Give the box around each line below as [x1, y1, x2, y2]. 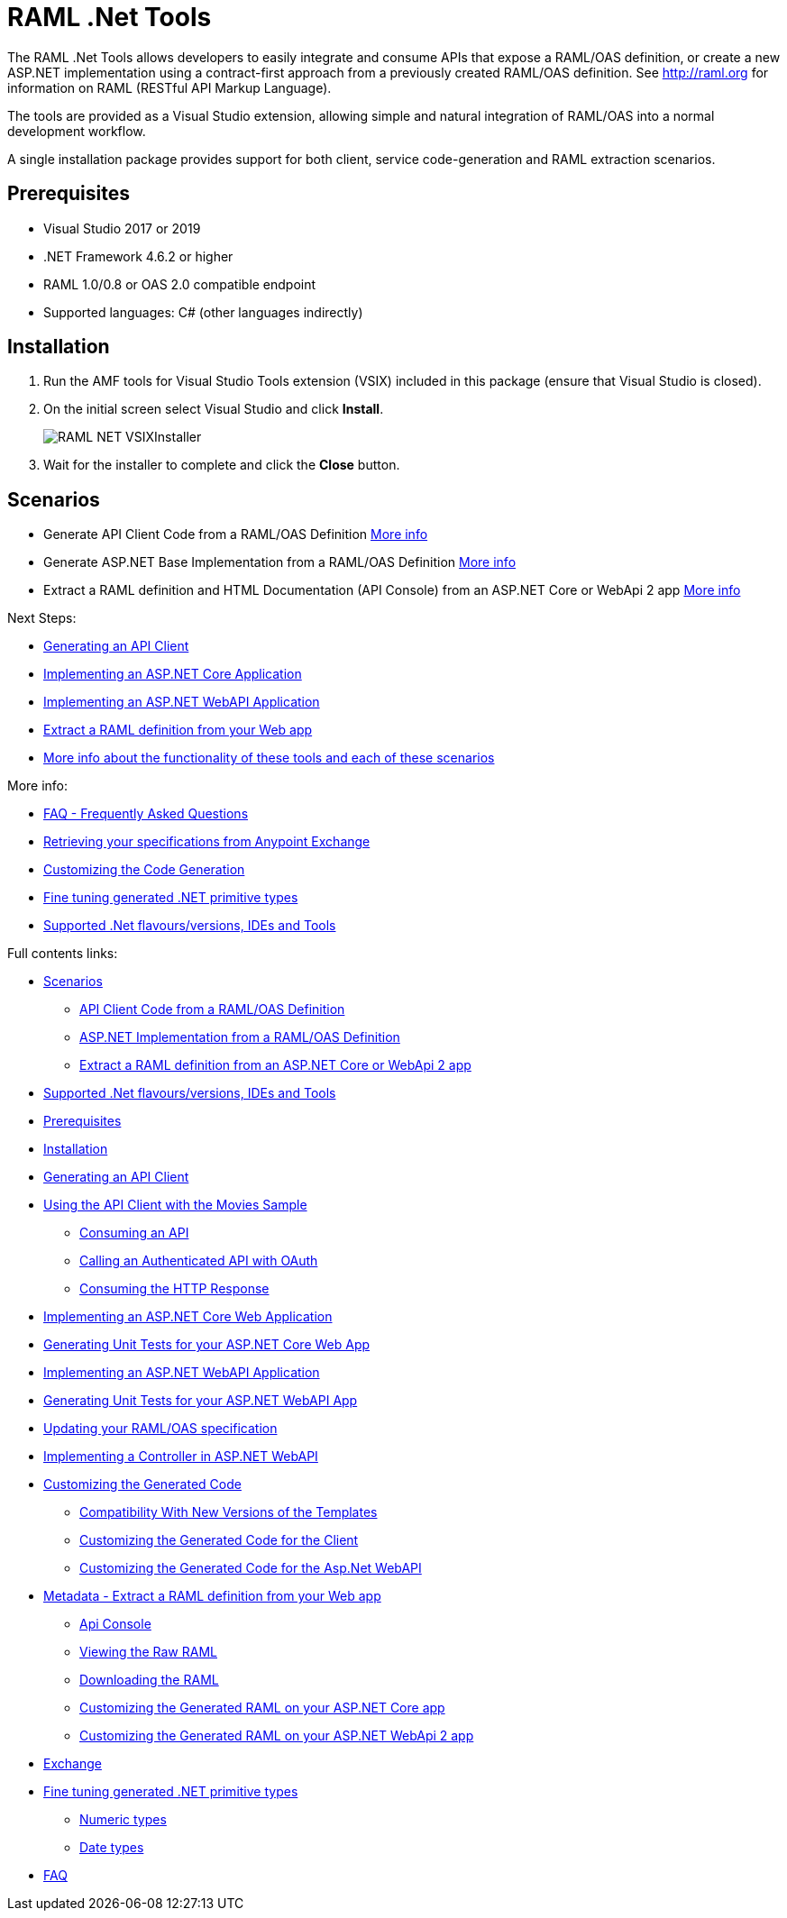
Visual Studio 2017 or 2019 [43, 220, 201, 236]
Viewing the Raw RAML [79, 1644, 217, 1660]
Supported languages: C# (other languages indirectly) [43, 304, 363, 320]
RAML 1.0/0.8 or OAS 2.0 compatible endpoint [43, 276, 316, 292]
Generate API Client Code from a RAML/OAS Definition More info [43, 526, 428, 543]
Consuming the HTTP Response [79, 1281, 270, 1297]
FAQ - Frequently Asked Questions [43, 806, 249, 822]
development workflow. [7, 123, 146, 139]
